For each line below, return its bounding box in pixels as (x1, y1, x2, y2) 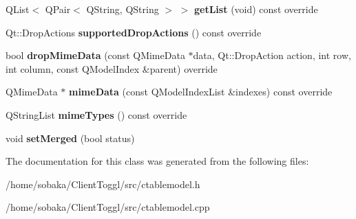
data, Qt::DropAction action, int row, (193, 48, 351, 62)
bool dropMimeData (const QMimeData (6, 48, 185, 62)
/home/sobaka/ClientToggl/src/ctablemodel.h (6, 176, 200, 191)
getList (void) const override (194, 2, 318, 16)
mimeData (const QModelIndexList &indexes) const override (68, 84, 333, 99)
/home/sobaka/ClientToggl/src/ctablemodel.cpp (6, 200, 210, 214)
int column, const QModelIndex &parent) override (6, 61, 218, 76)
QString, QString (86, 2, 159, 16)
